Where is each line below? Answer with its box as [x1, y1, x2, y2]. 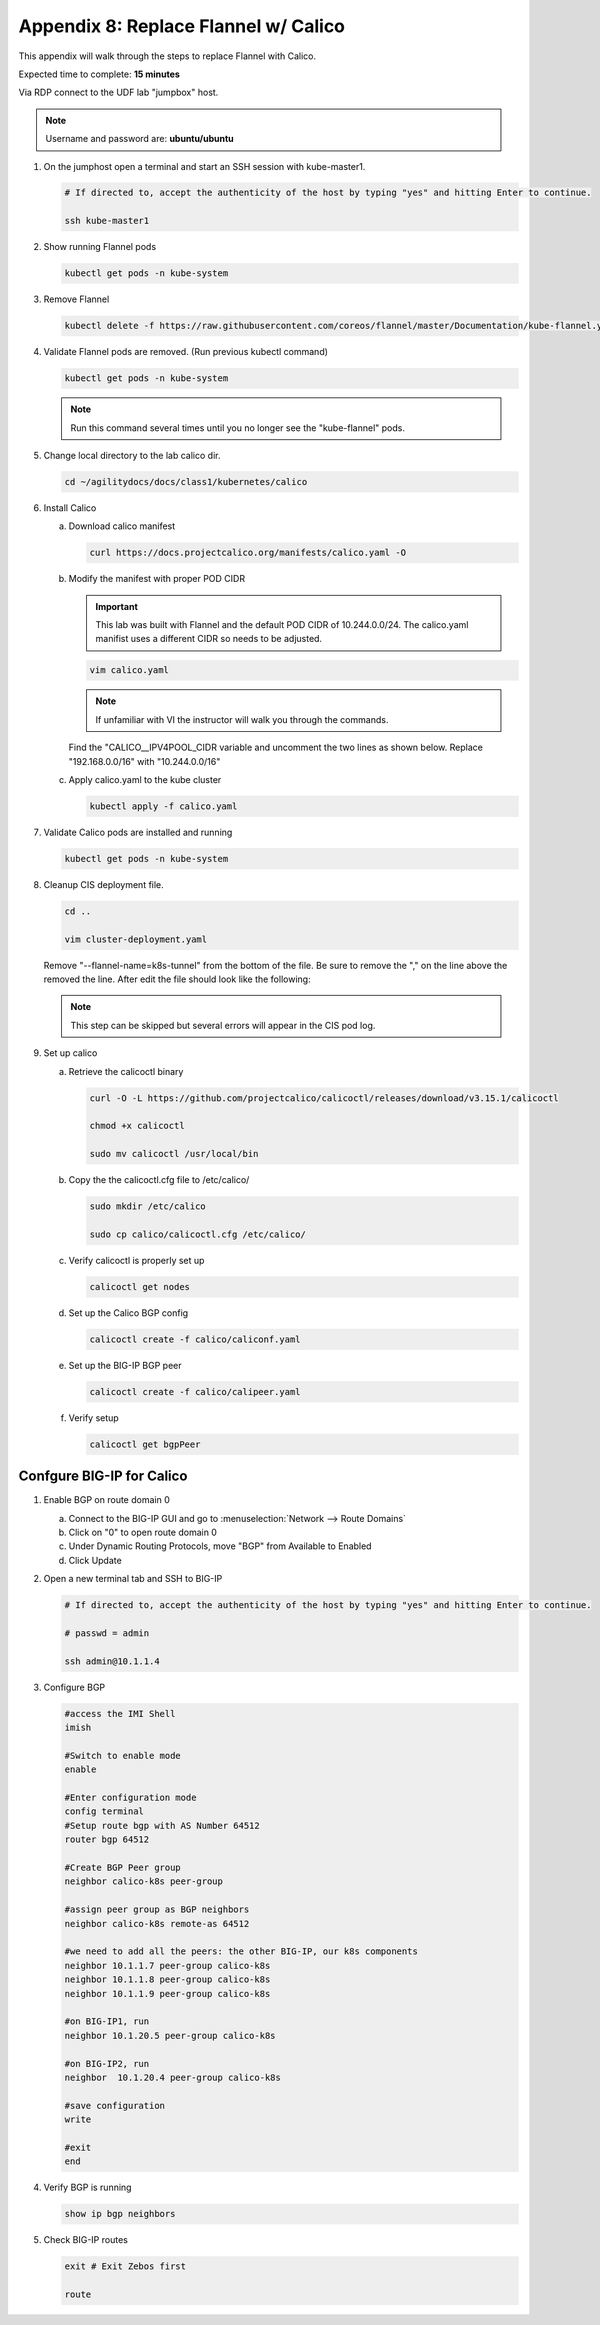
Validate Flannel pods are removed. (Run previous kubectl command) [43, 346, 329, 358]
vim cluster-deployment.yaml [64, 933, 208, 945]
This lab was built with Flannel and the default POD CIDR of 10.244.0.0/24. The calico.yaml [95, 619, 469, 631]
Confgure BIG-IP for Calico [18, 1468, 188, 1485]
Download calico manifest [68, 520, 176, 532]
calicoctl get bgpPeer [89, 1438, 201, 1450]
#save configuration [64, 2100, 165, 2111]
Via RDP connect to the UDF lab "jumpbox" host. [18, 86, 219, 99]
